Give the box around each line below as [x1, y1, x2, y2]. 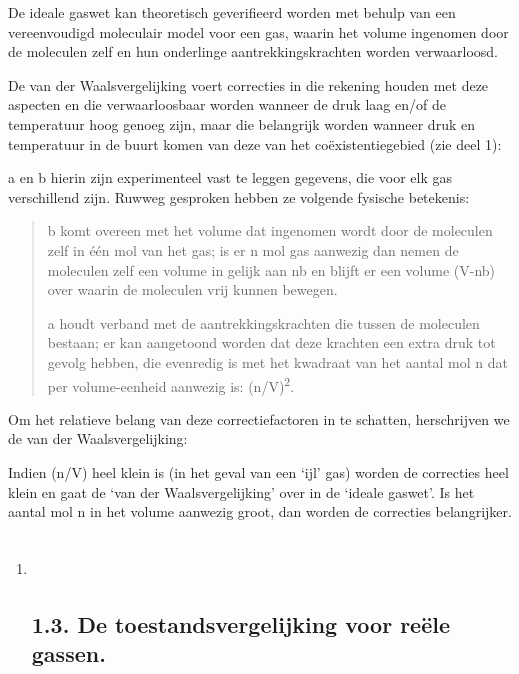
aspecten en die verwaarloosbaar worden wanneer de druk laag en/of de [8, 94, 446, 115]
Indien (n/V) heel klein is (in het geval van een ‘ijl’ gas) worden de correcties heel [8, 461, 509, 482]
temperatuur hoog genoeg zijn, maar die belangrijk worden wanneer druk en [8, 113, 475, 134]
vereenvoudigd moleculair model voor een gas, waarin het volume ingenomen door [8, 21, 509, 42]
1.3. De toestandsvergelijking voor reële [31, 608, 450, 639]
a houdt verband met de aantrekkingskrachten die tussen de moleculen [47, 312, 480, 333]
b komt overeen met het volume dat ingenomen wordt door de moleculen [47, 220, 493, 241]
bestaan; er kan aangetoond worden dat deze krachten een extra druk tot [47, 332, 496, 353]
